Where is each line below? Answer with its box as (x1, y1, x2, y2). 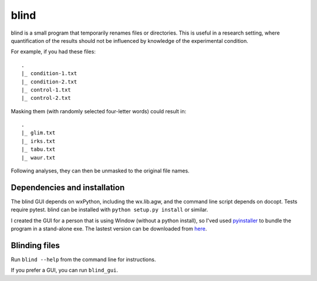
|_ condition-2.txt (21, 78, 77, 85)
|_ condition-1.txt (21, 70, 77, 77)
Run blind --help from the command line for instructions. (11, 256, 156, 263)
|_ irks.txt (21, 138, 56, 144)
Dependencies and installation (11, 182, 125, 192)
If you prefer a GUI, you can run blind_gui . (11, 267, 119, 274)
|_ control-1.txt (21, 86, 71, 93)
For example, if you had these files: (11, 48, 96, 55)
